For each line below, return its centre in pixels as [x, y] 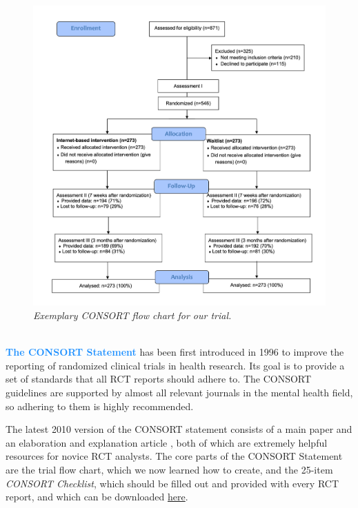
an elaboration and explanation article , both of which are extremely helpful [167, 442]
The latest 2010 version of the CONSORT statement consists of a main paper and [179, 429]
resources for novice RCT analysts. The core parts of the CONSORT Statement [174, 456]
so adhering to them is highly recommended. [100, 406]
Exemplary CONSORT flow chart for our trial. [132, 315]
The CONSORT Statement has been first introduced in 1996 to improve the [175, 352]
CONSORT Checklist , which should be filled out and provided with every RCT [172, 483]
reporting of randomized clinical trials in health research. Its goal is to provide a [175, 365]
